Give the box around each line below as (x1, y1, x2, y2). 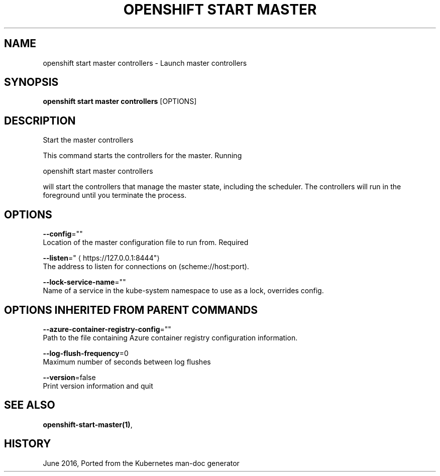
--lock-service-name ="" (43, 278, 126, 287)
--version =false (43, 373, 96, 382)
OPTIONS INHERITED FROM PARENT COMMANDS (4, 303, 258, 316)
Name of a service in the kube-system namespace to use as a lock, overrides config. (43, 286, 324, 295)
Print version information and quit (43, 381, 153, 390)
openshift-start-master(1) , (43, 420, 133, 429)
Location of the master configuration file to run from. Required (43, 238, 249, 247)
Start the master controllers (43, 136, 134, 145)
